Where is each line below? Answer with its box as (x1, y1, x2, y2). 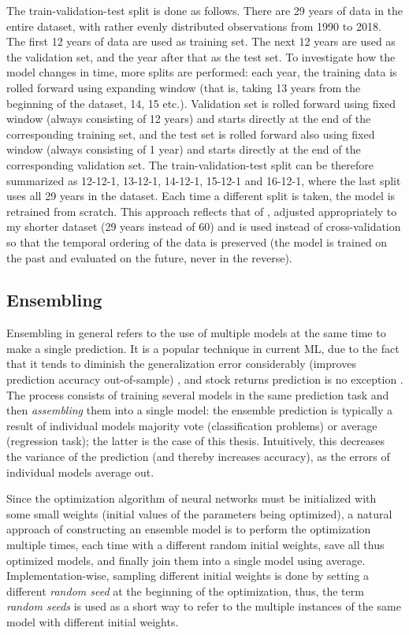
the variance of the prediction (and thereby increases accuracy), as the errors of (6, 448, 390, 465)
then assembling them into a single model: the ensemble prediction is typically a (6, 402, 393, 418)
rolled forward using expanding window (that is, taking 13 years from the (6, 79, 361, 95)
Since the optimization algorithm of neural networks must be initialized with (6, 490, 377, 507)
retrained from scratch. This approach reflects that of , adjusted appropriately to (6, 202, 397, 219)
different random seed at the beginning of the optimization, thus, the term (6, 582, 364, 599)
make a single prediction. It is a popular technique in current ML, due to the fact (6, 340, 400, 356)
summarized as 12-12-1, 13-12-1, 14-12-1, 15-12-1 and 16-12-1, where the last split (6, 172, 401, 188)
